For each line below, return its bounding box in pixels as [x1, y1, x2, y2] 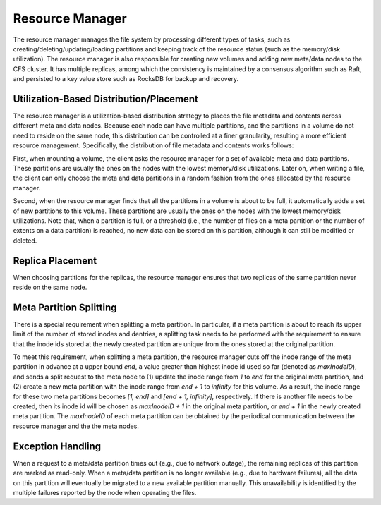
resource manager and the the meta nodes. [13, 422, 139, 430]
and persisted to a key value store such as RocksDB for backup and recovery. [13, 75, 239, 83]
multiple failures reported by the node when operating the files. [13, 488, 197, 497]
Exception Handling [13, 440, 102, 452]
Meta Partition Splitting [13, 301, 117, 313]
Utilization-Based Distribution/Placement [13, 92, 199, 105]
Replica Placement [13, 255, 97, 267]
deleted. [13, 236, 37, 245]
